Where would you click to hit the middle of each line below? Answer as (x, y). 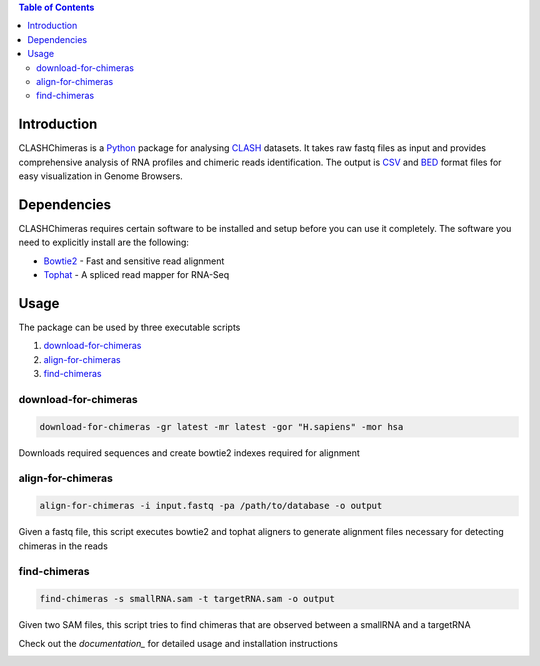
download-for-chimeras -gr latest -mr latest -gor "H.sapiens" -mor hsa (221, 426)
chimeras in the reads (63, 546)
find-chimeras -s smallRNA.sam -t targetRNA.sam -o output (187, 599)
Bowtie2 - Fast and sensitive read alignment (134, 261)
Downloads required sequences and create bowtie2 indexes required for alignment (189, 452)
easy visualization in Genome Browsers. (101, 176)
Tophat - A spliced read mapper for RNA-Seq (136, 275)
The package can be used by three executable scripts (129, 327)
